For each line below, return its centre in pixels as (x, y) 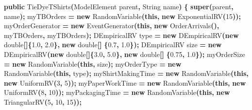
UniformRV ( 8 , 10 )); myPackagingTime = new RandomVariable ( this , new (117, 92)
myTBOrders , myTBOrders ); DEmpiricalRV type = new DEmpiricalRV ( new (121, 35)
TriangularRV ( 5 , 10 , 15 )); (43, 101)
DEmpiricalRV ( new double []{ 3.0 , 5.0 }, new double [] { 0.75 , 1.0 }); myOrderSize (125, 54)
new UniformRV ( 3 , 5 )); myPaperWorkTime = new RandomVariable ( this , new (125, 82)
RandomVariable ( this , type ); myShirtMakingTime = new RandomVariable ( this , (126, 73)
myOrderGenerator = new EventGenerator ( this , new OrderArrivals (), (112, 26)
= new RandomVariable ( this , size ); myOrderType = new (93, 64)
